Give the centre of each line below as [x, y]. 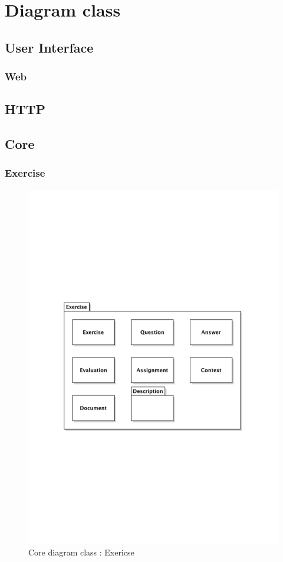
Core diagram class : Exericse [81, 552]
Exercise [25, 173]
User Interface [49, 47]
